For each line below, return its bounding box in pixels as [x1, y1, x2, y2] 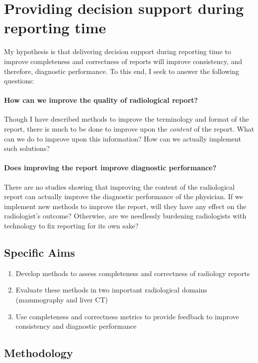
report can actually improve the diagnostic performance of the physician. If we [4, 191, 243, 202]
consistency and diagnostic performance [15, 321, 137, 331]
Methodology [4, 345, 73, 361]
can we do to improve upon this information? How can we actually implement [4, 133, 241, 144]
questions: [4, 75, 34, 86]
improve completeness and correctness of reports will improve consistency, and [4, 56, 243, 66]
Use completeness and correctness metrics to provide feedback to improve [15, 311, 239, 321]
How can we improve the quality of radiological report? [4, 95, 198, 105]
